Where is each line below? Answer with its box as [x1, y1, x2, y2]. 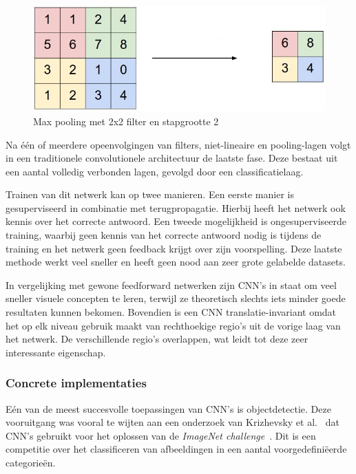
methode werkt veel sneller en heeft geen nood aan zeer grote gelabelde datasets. [6, 255, 346, 269]
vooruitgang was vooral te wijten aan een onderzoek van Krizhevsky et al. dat [6, 415, 339, 429]
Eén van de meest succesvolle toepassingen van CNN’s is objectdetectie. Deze [6, 401, 331, 416]
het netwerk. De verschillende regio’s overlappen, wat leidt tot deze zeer [6, 332, 308, 346]
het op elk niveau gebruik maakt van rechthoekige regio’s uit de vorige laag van [6, 318, 341, 332]
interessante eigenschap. [6, 345, 106, 359]
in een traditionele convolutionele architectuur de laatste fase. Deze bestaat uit [6, 151, 338, 165]
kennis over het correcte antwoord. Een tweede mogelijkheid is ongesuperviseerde [6, 214, 346, 228]
